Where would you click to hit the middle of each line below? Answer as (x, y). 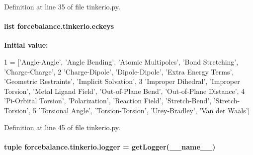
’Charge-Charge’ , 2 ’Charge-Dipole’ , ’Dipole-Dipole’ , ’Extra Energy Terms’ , (119, 71)
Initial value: (26, 45)
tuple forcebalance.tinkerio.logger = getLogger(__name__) (110, 146)
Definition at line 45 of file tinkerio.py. (62, 127)
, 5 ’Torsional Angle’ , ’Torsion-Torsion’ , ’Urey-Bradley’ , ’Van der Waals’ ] (139, 110)
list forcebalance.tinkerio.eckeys (59, 26)
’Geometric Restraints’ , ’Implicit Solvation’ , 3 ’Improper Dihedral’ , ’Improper (122, 81)
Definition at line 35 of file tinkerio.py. (62, 6)
